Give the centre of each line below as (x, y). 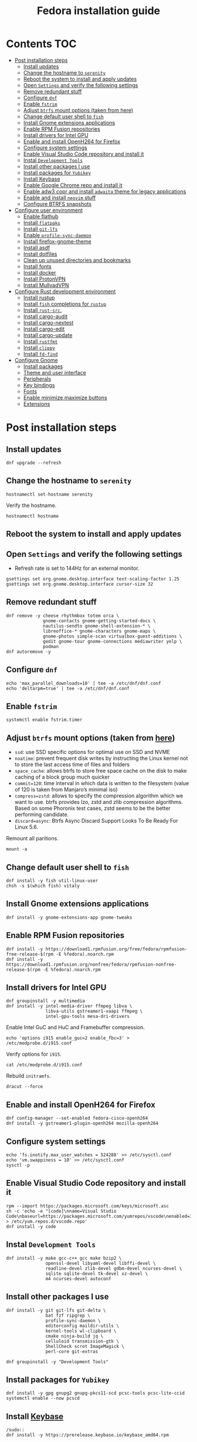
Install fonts (37, 266)
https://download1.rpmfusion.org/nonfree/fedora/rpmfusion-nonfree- (91, 964)
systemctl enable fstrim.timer (44, 720)
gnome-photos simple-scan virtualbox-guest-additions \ (113, 636)
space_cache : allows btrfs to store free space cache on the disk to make (101, 771)
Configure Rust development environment (65, 291)
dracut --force (25, 1087)
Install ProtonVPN (45, 279)
